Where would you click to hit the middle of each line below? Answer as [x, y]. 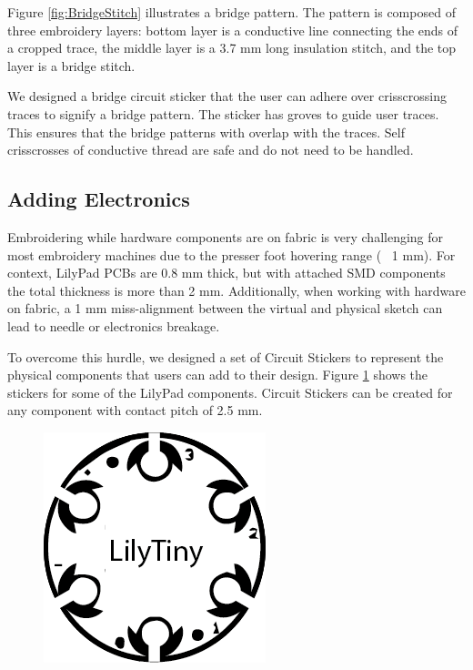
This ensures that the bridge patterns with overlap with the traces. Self [206, 132]
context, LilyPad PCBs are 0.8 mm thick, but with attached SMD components [226, 273]
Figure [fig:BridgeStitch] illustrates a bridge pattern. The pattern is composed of [231, 12]
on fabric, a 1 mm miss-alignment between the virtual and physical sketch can [225, 308]
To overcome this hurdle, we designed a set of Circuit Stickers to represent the [226, 356]
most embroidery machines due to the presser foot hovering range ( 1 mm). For [231, 254]
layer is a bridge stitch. [71, 65]
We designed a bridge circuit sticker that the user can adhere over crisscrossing [227, 96]
